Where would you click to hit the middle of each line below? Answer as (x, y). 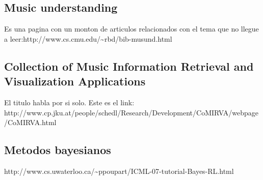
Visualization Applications (75, 81)
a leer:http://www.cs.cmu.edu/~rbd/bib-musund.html (88, 38)
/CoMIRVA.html (30, 122)
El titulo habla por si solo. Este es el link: (69, 102)
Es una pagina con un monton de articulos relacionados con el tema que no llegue (131, 29)
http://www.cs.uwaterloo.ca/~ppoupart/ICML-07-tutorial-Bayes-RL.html (119, 171)
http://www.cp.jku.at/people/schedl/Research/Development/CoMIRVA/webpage (131, 112)
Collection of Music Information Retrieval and (129, 66)
